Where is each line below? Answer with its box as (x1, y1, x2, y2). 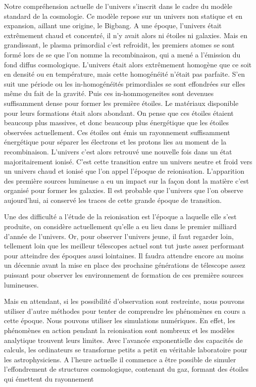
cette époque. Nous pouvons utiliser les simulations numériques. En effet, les (4, 315, 236, 326)
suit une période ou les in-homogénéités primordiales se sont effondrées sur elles (4, 78, 245, 89)
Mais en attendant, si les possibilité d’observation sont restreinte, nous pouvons (4, 296, 245, 306)
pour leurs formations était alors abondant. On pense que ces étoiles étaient (4, 107, 234, 118)
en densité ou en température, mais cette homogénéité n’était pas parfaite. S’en (4, 69, 245, 79)
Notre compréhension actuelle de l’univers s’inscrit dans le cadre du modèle (4, 1, 233, 11)
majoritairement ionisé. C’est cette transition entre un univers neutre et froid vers (4, 156, 253, 166)
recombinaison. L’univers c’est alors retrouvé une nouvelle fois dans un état (4, 146, 232, 156)
